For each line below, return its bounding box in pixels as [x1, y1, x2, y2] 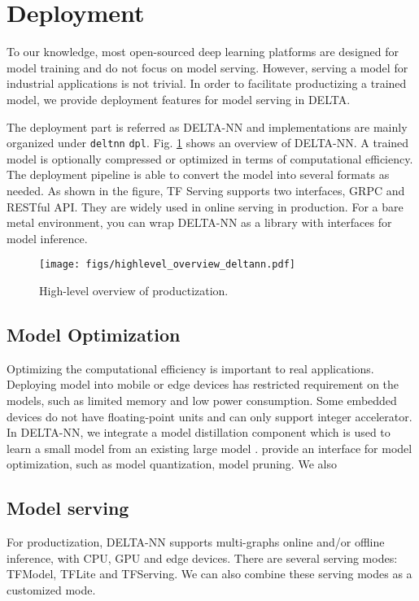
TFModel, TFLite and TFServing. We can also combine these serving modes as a [7, 565, 412, 582]
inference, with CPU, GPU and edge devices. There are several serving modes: [7, 549, 398, 566]
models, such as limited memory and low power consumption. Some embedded [7, 391, 397, 408]
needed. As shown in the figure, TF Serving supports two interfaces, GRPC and [7, 181, 405, 198]
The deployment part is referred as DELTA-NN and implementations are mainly [7, 118, 408, 135]
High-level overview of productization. [39, 281, 229, 298]
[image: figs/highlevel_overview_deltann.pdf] [39, 259, 295, 271]
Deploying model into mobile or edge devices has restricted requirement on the [7, 376, 399, 393]
